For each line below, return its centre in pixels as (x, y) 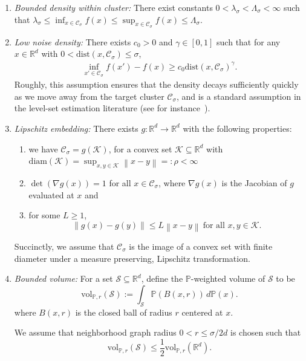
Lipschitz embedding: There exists (76, 128)
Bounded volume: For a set (63, 278)
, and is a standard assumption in (239, 96)
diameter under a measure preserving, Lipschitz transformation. (132, 258)
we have (43, 148)
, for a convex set (140, 148)
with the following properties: (237, 128)
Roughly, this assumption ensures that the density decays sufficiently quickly (156, 84)
